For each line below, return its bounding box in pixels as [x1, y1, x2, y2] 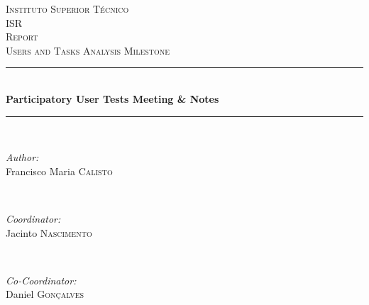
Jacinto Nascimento [6, 225, 92, 240]
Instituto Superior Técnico [6, 1, 129, 16]
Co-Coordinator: [6, 272, 77, 287]
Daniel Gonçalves [6, 287, 84, 301]
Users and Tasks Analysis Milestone [6, 43, 170, 57]
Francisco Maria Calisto [6, 163, 113, 178]
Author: [6, 150, 39, 165]
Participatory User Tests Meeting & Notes [6, 91, 219, 106]
